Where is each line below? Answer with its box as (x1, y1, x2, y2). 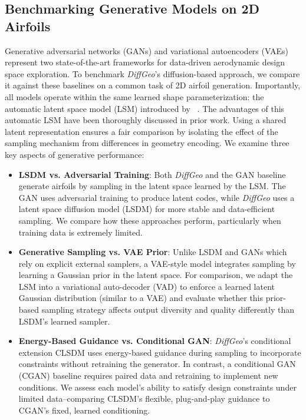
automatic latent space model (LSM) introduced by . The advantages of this (5, 102, 285, 114)
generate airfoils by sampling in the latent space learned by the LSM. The (18, 180, 286, 192)
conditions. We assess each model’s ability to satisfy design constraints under (18, 381, 297, 393)
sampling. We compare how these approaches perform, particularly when (18, 214, 281, 226)
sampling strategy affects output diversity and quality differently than (41, 303, 294, 316)
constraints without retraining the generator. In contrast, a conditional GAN (18, 358, 296, 370)
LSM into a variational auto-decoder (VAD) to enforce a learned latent (18, 280, 275, 292)
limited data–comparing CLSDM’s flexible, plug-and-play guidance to (18, 392, 270, 405)
